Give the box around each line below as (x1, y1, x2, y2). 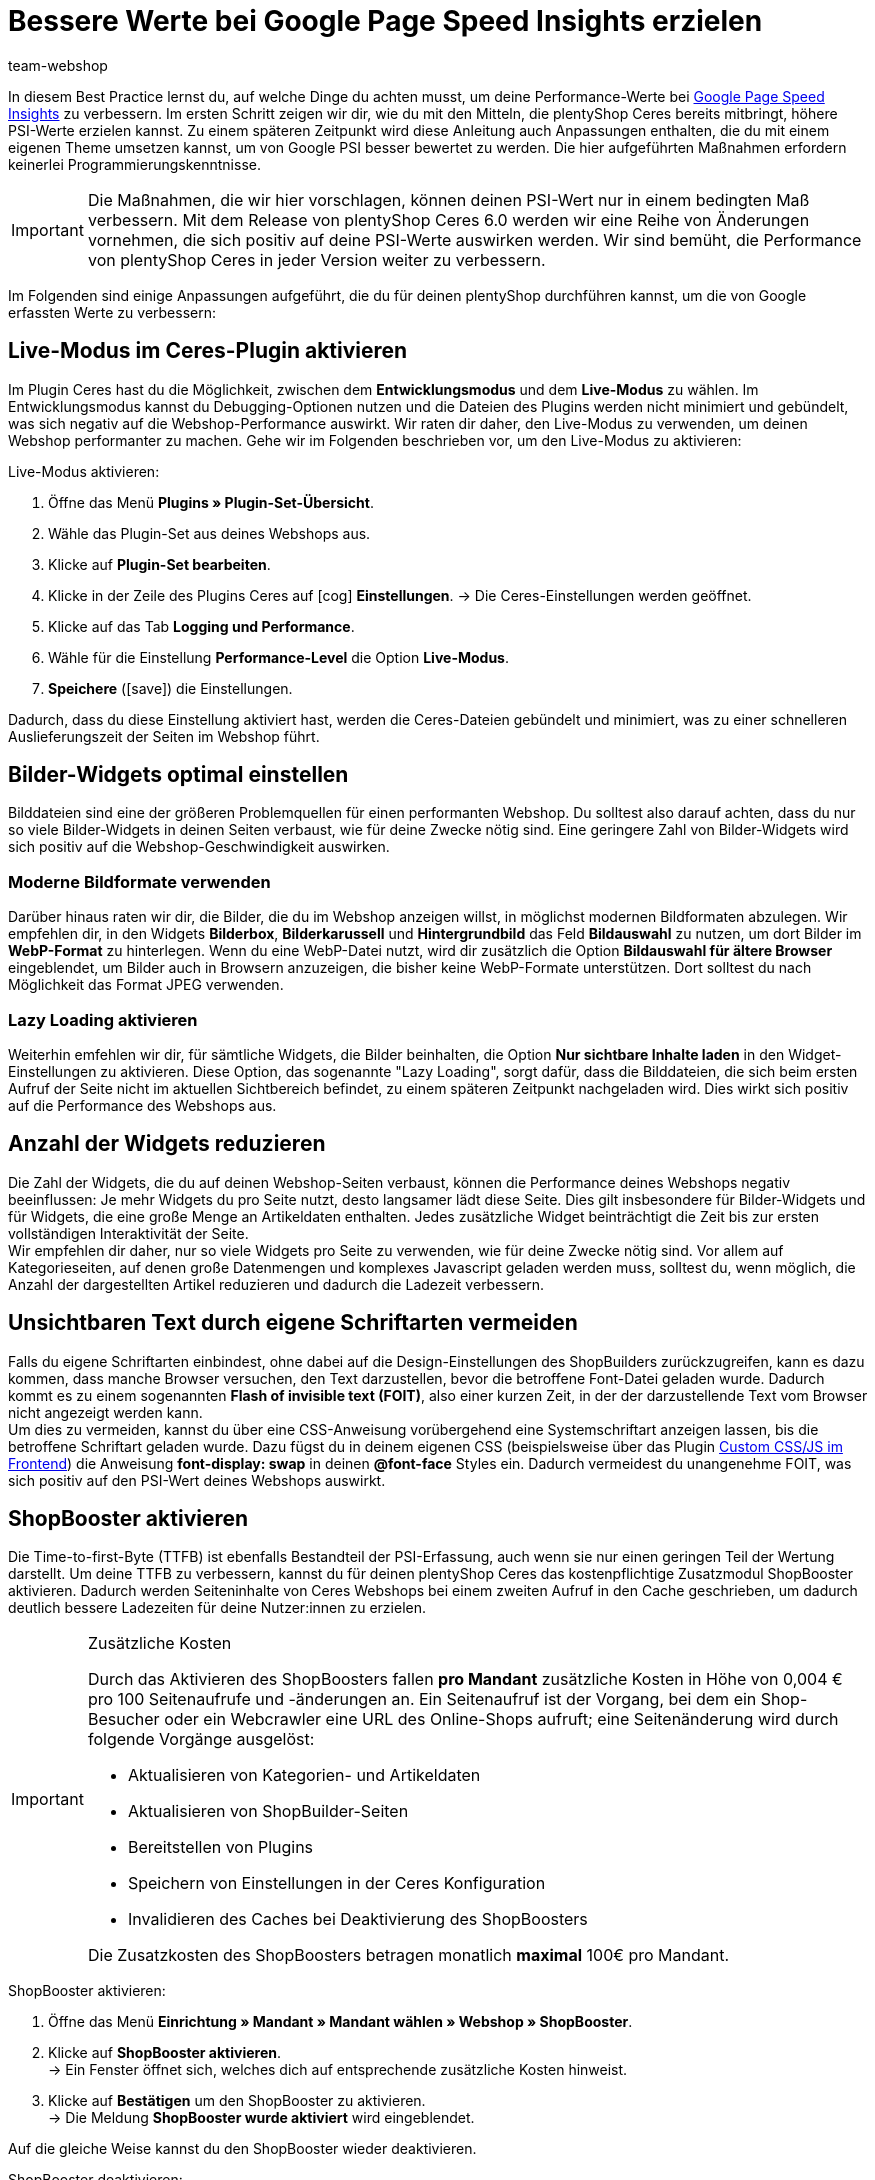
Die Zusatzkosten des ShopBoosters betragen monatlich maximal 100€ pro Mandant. (87, 1945, 730, 1966)
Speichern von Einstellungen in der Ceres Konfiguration (127, 1873, 546, 1894)
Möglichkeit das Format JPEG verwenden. (8, 976, 284, 994)
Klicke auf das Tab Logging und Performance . (48, 617, 355, 635)
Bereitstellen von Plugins (127, 1837, 314, 1858)
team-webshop (8, 56, 108, 74)
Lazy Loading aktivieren (8, 1009, 198, 1030)
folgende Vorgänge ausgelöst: (87, 1729, 315, 1750)
